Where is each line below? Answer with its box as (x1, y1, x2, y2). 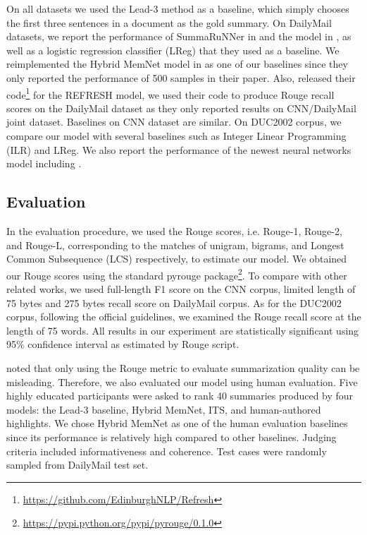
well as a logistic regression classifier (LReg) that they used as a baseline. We (6, 42, 340, 57)
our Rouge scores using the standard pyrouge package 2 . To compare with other (6, 265, 347, 282)
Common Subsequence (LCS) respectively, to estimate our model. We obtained (6, 251, 347, 266)
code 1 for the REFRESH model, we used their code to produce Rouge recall (6, 85, 335, 102)
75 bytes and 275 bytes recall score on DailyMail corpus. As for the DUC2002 (6, 295, 342, 310)
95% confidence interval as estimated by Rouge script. (6, 337, 240, 351)
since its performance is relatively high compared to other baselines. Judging (6, 429, 337, 444)
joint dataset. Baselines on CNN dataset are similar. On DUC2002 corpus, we (6, 114, 342, 129)
